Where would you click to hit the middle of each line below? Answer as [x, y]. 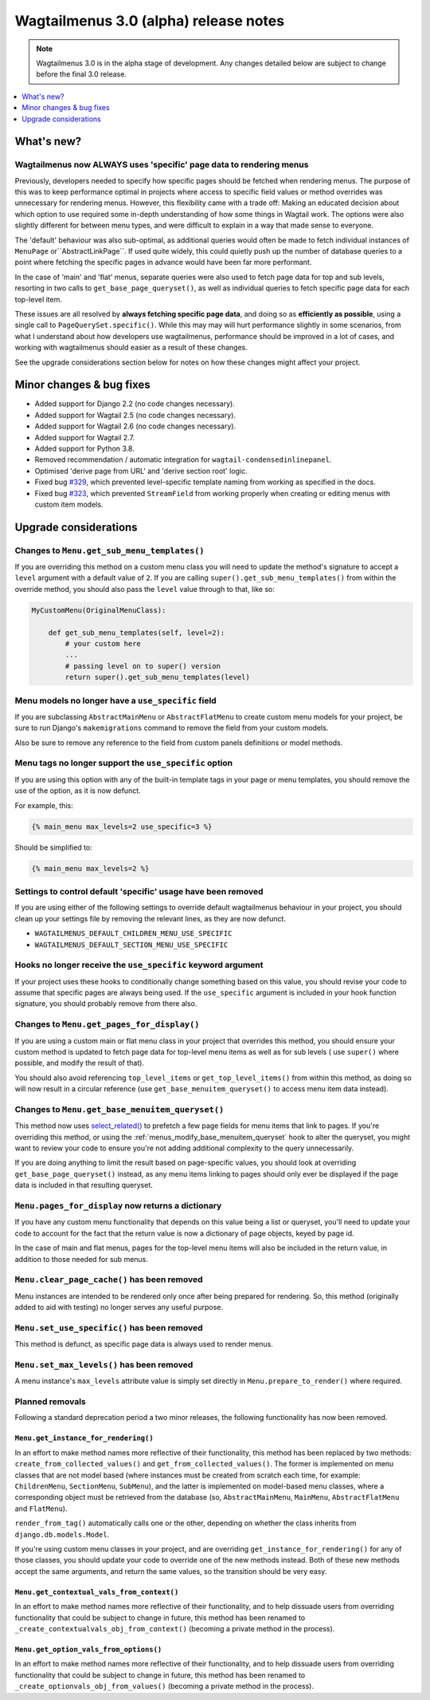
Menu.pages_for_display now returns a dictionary [118, 1205]
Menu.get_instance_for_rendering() [84, 1438]
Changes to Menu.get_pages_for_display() [107, 1024]
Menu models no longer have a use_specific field [115, 700]
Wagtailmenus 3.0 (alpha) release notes [150, 21]
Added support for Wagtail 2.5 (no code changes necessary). [135, 415]
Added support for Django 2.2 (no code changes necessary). [135, 404]
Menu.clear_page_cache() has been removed [109, 1280]
